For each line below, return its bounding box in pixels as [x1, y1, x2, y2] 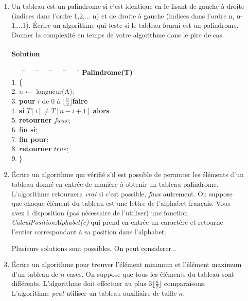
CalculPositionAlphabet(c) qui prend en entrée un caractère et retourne [11, 217, 223, 227]
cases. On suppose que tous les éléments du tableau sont [67, 268, 234, 279]
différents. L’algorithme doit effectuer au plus [11, 278, 146, 288]
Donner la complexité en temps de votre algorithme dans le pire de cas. [11, 29, 224, 39]
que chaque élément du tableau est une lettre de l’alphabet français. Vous [11, 198, 230, 208]
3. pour [11, 95, 35, 106]
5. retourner [11, 115, 52, 125]
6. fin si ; [11, 124, 38, 134]
